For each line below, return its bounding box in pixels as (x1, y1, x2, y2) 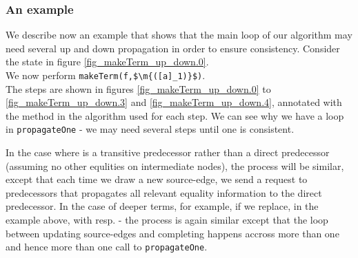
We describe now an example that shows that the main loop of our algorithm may (6, 28, 352, 42)
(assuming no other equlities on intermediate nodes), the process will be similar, (6, 158, 344, 173)
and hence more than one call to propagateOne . (6, 239, 208, 254)
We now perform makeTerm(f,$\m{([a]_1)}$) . (6, 68, 206, 82)
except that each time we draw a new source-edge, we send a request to (6, 172, 308, 186)
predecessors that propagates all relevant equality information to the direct (6, 185, 322, 200)
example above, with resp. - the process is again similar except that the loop (6, 213, 328, 227)
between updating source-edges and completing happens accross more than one (6, 226, 339, 240)
